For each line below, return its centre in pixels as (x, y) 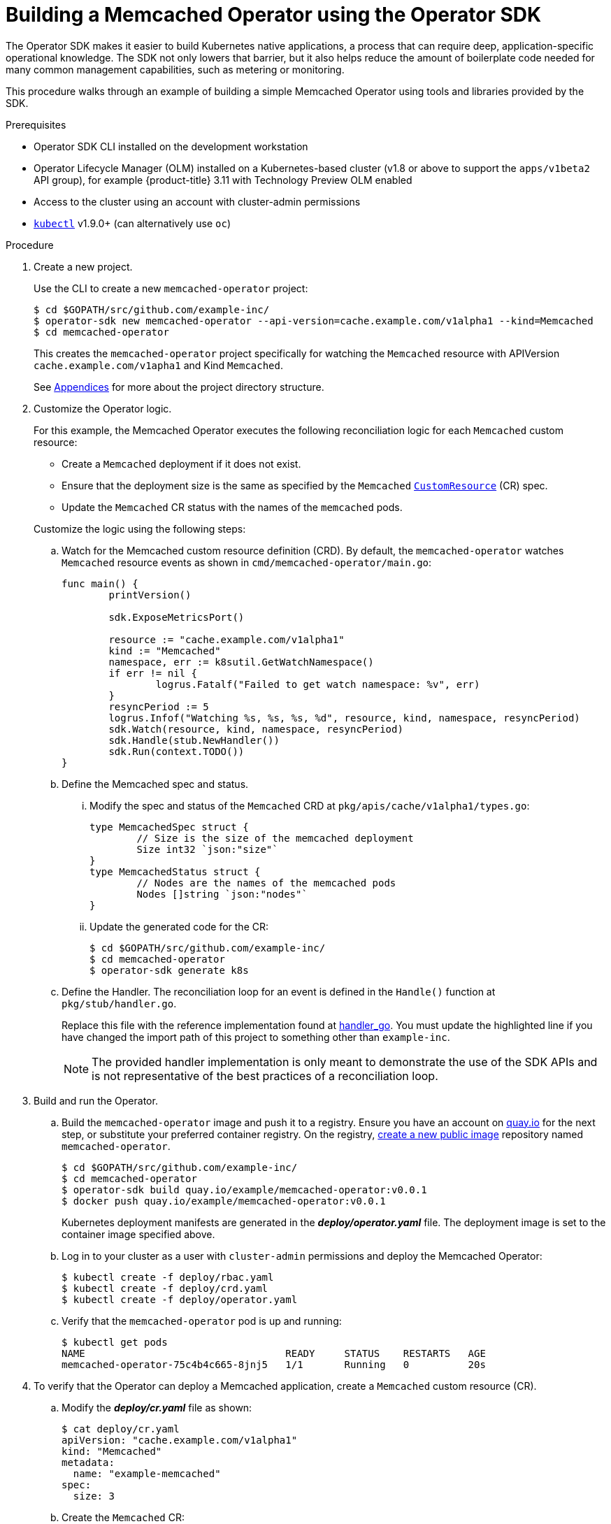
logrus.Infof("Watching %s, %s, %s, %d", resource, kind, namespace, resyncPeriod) (344, 718)
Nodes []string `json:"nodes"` (222, 894)
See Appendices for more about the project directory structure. (179, 387)
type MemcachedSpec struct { (169, 827)
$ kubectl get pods (115, 1342)
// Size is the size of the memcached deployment (275, 838)
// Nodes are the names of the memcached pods (266, 883)
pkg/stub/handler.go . (119, 1003)
